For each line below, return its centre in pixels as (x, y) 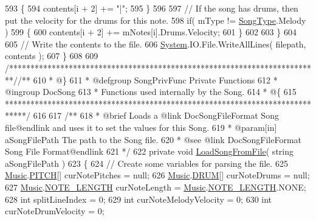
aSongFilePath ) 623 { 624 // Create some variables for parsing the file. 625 (146, 163)
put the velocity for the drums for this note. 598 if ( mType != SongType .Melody (156, 20)
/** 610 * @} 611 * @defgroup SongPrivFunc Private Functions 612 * (148, 79)
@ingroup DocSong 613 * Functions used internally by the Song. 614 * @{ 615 (151, 92)
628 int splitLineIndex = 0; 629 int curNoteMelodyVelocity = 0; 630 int (139, 199)
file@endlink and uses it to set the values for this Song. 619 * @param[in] (141, 127)
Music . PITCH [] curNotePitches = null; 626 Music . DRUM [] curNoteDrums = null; (157, 175)
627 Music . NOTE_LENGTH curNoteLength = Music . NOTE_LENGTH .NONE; (156, 187)
